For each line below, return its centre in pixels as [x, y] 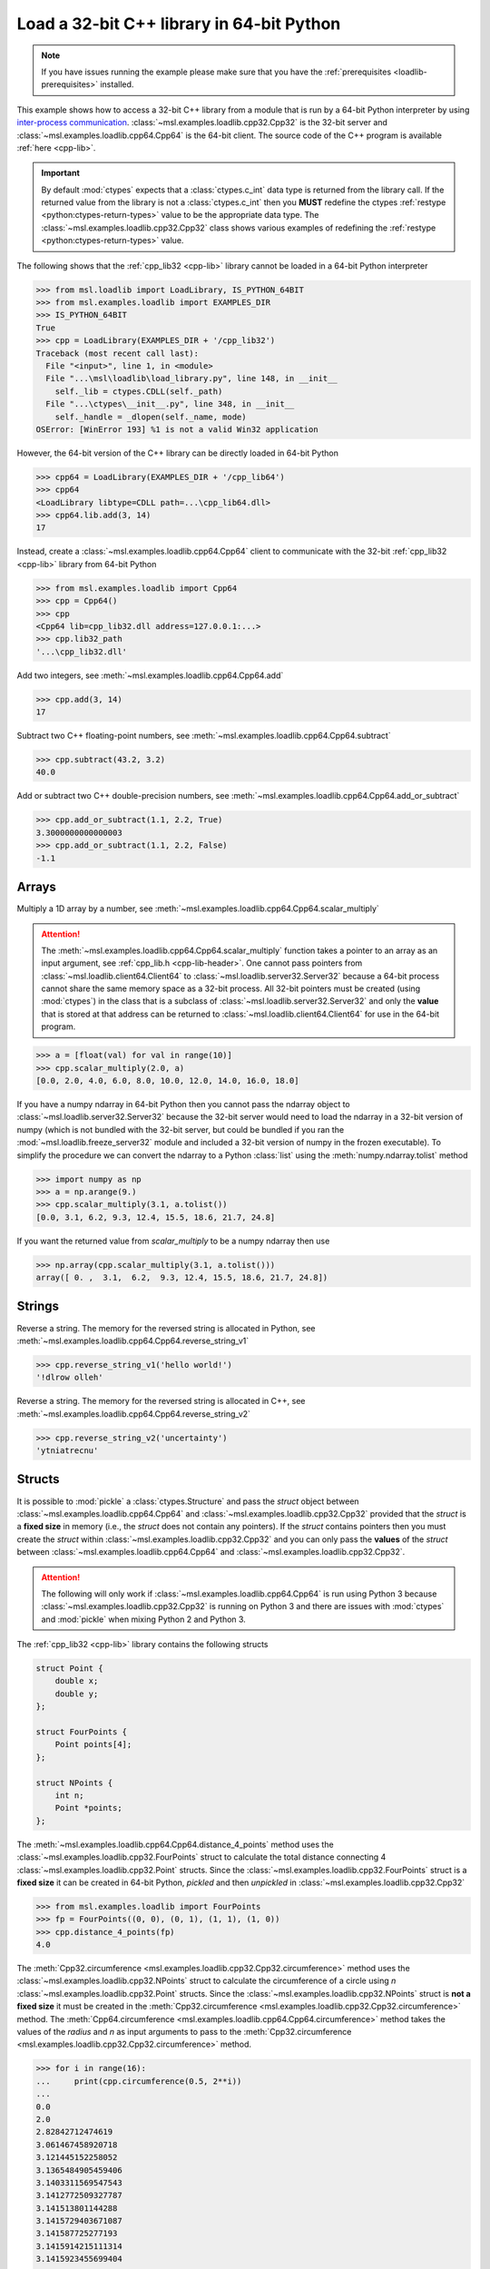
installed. [117, 84]
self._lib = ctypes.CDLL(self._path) [139, 391]
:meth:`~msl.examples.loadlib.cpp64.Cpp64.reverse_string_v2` [134, 1414]
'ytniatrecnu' [67, 1451]
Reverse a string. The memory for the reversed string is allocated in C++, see [161, 1401]
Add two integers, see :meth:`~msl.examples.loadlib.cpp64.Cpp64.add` [150, 675]
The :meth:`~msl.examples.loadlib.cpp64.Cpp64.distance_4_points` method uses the [176, 1844]
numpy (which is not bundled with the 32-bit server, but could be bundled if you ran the [181, 1129]
